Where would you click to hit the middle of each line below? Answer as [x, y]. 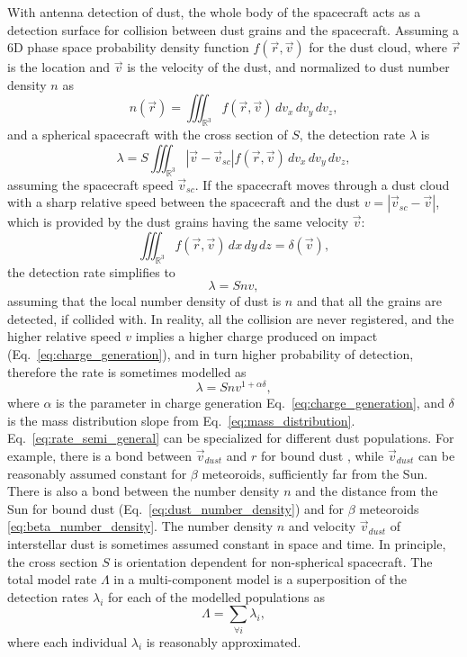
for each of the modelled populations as [216, 596]
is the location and [59, 67]
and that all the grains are [369, 301]
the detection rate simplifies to [91, 271]
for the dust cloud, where [378, 47]
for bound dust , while [323, 455]
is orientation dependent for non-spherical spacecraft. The [273, 561]
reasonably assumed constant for [97, 473]
